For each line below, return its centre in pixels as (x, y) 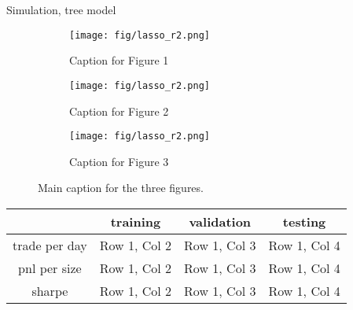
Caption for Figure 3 (119, 161)
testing (304, 221)
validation (220, 221)
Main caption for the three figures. (121, 188)
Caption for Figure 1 (119, 60)
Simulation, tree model (61, 9)
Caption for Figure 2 (119, 111)
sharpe (50, 290)
